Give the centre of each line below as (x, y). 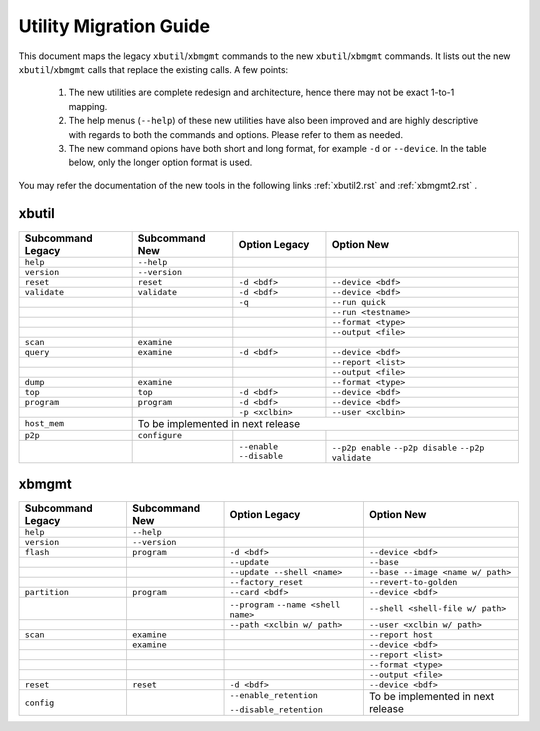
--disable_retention (276, 710)
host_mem (44, 423)
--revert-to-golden (413, 582)
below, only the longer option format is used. (160, 162)
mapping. (88, 106)
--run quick (359, 301)
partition (47, 592)
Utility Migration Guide (114, 26)
